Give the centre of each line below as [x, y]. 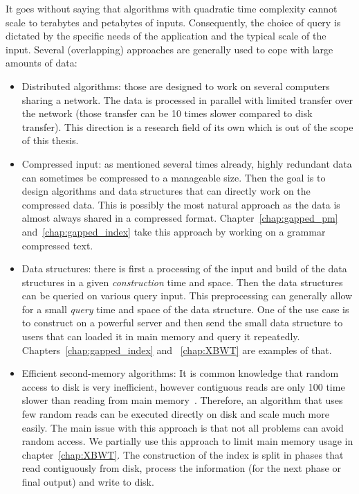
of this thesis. [50, 140]
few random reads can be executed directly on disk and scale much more [175, 414]
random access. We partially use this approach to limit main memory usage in [187, 441]
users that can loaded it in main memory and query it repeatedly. [161, 336]
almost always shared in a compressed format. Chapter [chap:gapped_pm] [180, 218]
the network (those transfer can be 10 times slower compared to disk [167, 113]
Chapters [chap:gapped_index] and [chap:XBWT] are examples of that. [177, 350]
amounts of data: [42, 63]
